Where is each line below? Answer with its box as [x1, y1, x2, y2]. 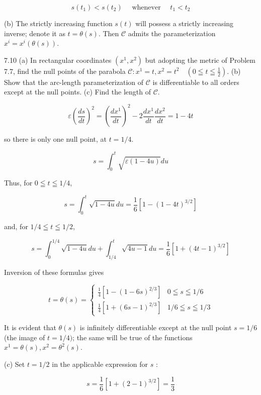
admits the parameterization [128, 28, 216, 38]
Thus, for [4, 177, 33, 188]
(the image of [4, 332, 45, 342]
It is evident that [4, 322, 56, 333]
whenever [132, 4, 161, 11]
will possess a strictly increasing [135, 18, 234, 28]
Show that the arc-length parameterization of [4, 76, 144, 87]
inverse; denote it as [4, 28, 65, 38]
